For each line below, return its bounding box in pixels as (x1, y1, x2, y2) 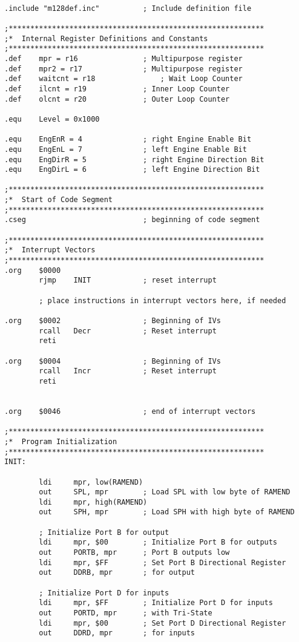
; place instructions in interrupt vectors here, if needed (39, 296, 286, 305)
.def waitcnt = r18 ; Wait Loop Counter (4, 74, 243, 84)
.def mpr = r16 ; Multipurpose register (4, 54, 243, 63)
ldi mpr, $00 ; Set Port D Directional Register (39, 618, 286, 627)
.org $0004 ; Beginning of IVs (4, 356, 221, 365)
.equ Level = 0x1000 (4, 114, 100, 123)
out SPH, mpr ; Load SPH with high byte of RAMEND (39, 508, 295, 517)
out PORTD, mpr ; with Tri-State (39, 609, 212, 618)
